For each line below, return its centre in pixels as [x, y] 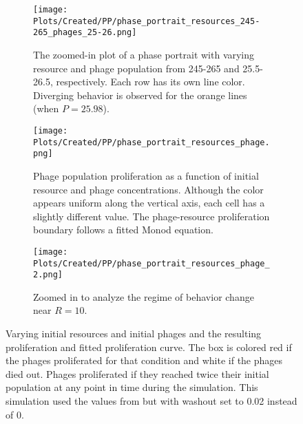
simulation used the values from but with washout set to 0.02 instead [151, 401]
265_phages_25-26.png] [85, 33]
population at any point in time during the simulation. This [132, 387]
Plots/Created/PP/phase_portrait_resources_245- [147, 21]
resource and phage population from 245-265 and [136, 68]
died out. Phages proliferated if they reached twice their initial [137, 373]
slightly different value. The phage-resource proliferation [151, 216]
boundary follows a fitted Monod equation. [123, 230]
